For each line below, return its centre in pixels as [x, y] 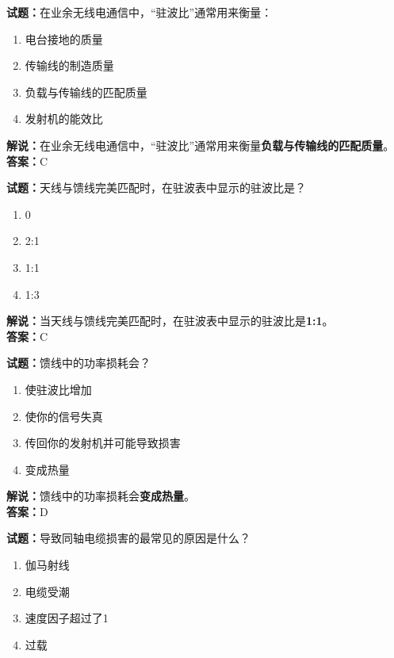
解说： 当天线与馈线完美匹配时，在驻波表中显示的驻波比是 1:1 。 [170, 321]
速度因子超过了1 [67, 618]
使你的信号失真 [64, 416]
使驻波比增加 [58, 389]
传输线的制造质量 [69, 65]
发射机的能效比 [64, 119]
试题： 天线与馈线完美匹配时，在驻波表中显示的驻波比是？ [156, 187]
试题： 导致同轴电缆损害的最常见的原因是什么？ [128, 538]
